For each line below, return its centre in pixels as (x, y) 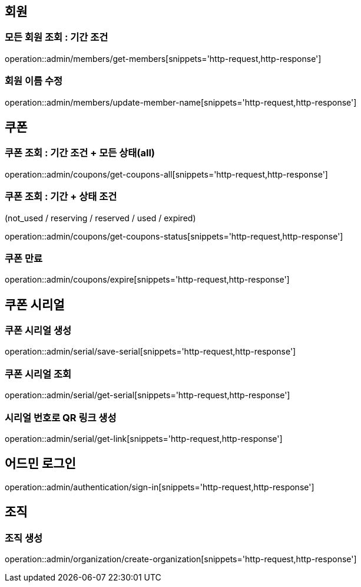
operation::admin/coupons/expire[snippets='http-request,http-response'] (147, 280)
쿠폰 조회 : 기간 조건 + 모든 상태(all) (80, 153)
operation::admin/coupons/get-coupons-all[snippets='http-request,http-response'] (166, 174)
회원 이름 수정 (34, 81)
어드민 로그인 (40, 464)
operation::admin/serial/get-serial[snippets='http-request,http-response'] (148, 395)
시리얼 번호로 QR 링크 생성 (61, 417)
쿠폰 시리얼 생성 (38, 331)
